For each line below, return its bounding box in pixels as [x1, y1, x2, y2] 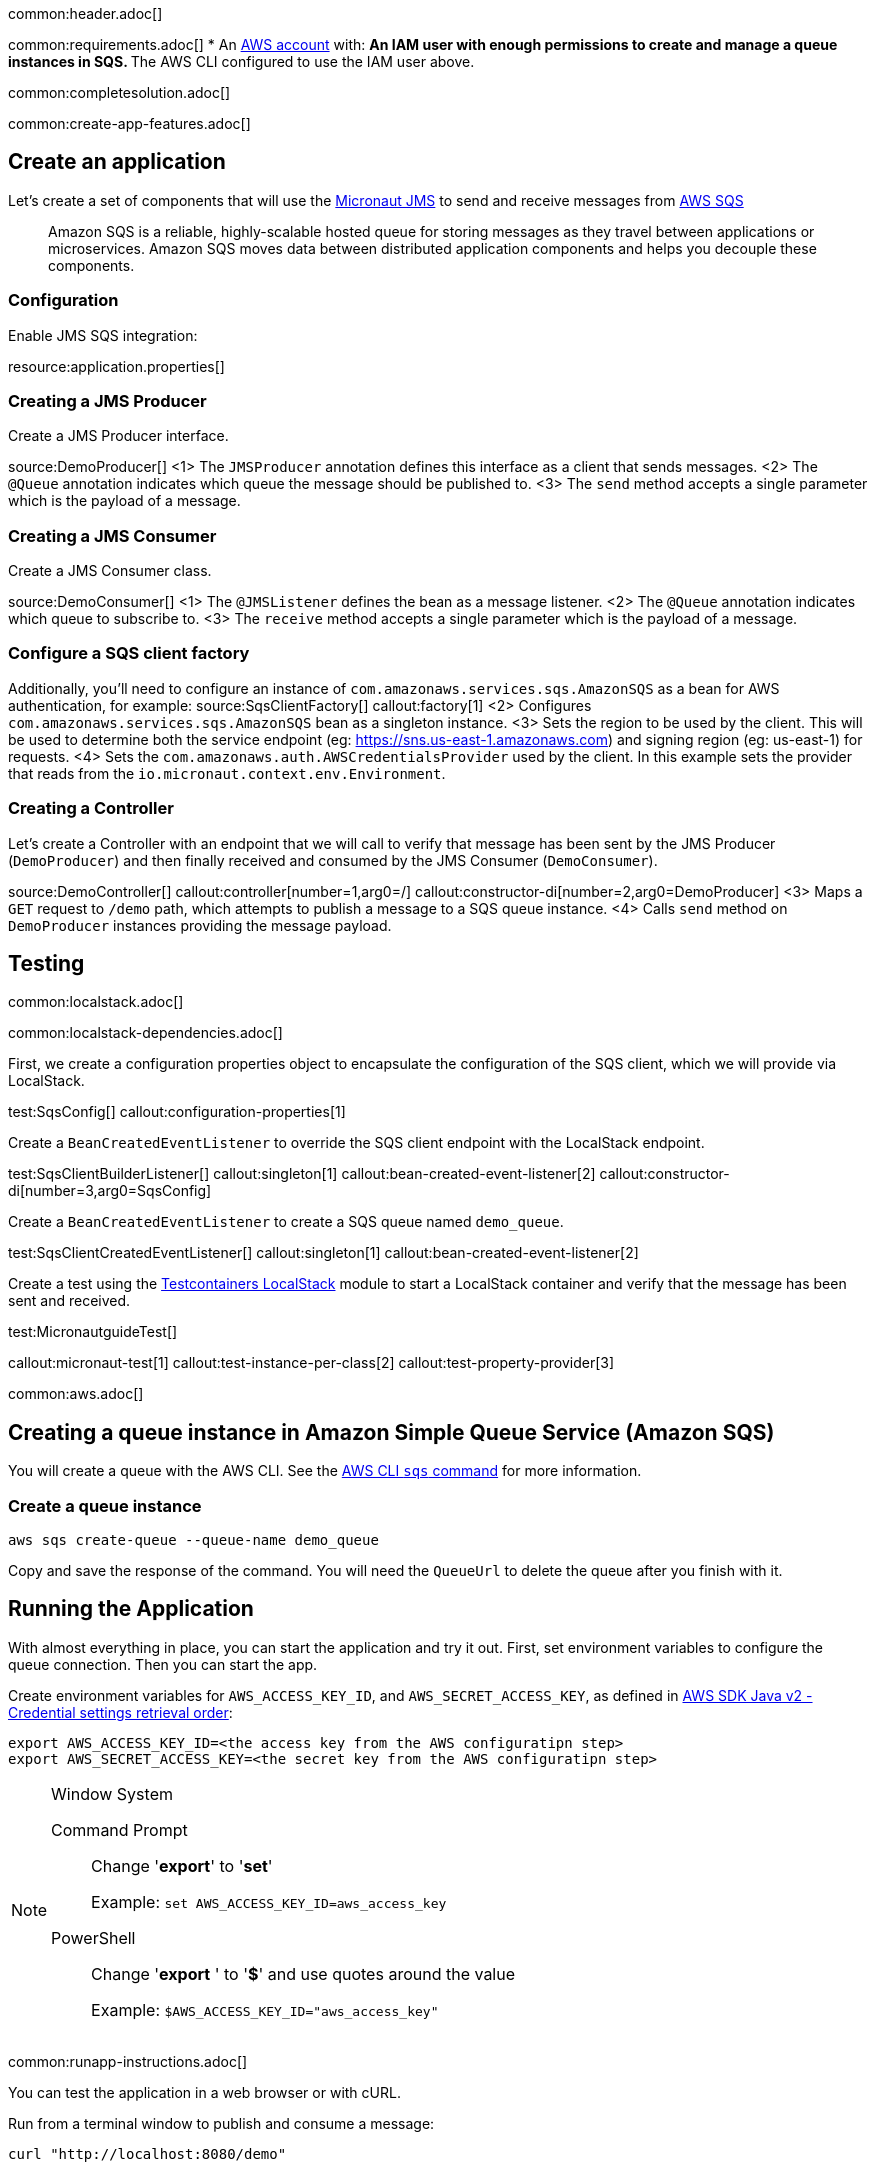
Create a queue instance [8, 1495, 202, 1516]
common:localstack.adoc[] [8, 993, 184, 1011]
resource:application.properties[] [8, 357, 225, 375]
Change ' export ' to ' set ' [91, 1855, 273, 1876]
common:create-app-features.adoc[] [8, 115, 251, 132]
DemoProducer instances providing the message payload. [8, 916, 392, 934]
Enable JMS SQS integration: [8, 326, 198, 344]
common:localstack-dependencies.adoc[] [8, 1024, 283, 1042]
